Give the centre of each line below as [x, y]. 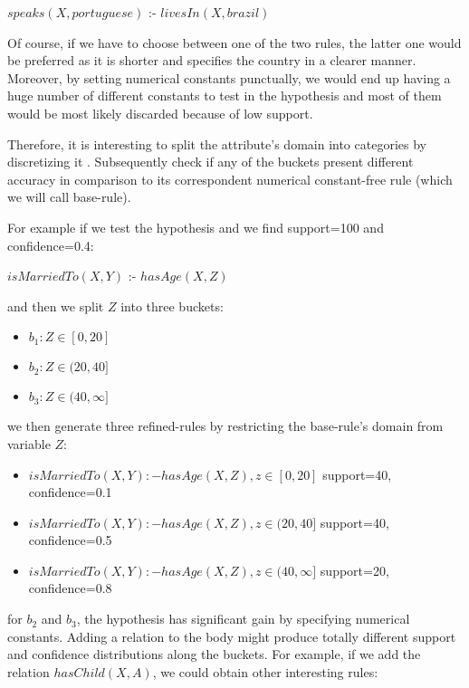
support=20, [354, 570]
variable [29, 443]
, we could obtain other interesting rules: [265, 671]
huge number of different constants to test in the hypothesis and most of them [225, 96]
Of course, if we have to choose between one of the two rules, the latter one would [234, 42]
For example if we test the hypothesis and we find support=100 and [196, 227]
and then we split [56, 306]
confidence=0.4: [51, 245]
